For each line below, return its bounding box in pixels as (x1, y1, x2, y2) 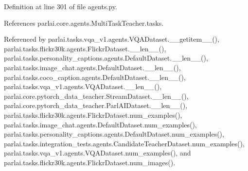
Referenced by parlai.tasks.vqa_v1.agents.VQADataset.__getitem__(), (4, 34, 219, 44)
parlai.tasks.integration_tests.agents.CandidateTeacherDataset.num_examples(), (4, 138, 245, 148)
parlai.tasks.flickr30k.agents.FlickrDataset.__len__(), (4, 43, 166, 53)
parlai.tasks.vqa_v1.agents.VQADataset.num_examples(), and (4, 148, 191, 158)
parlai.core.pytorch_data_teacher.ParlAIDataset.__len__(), (4, 100, 188, 110)
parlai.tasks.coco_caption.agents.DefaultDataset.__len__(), (4, 72, 186, 82)
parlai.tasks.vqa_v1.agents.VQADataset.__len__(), (4, 81, 162, 92)
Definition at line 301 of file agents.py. (4, 1, 117, 11)
